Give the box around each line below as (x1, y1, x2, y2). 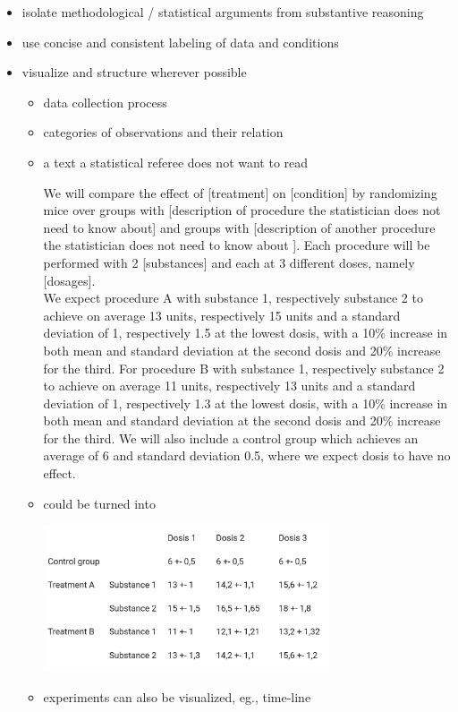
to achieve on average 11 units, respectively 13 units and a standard (43, 376, 416, 395)
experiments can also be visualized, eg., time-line (43, 687, 311, 706)
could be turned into (43, 493, 156, 512)
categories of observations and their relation (43, 123, 284, 142)
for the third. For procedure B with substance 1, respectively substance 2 (43, 358, 445, 377)
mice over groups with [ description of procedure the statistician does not (43, 201, 441, 219)
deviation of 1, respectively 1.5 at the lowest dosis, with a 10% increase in (43, 323, 448, 342)
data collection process (43, 92, 167, 111)
